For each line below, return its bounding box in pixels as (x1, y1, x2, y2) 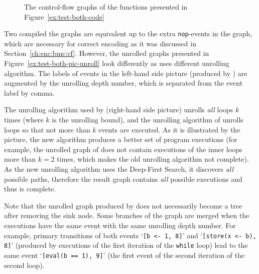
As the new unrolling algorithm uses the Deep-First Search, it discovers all (4, 163, 234, 174)
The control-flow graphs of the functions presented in (24, 2, 188, 12)
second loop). (4, 259, 45, 270)
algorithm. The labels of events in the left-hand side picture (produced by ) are (4, 67, 247, 78)
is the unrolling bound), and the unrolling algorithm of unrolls (52, 114, 243, 124)
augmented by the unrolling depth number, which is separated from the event (4, 78, 243, 88)
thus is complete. (4, 183, 56, 194)
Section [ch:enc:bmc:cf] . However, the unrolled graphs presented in (4, 48, 209, 58)
